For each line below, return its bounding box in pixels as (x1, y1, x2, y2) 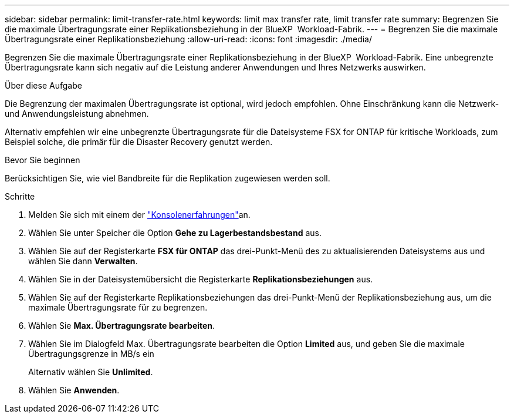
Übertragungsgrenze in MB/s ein (28, 349, 154, 359)
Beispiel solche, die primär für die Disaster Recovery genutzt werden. (5, 137, 273, 147)
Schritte (5, 191, 35, 201)
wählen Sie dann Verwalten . (28, 256, 138, 266)
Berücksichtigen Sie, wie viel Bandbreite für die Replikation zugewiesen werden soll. (5, 173, 330, 183)
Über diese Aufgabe (5, 80, 82, 90)
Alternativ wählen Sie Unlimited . (28, 367, 153, 377)
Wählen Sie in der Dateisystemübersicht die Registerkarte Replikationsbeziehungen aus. (28, 274, 373, 284)
